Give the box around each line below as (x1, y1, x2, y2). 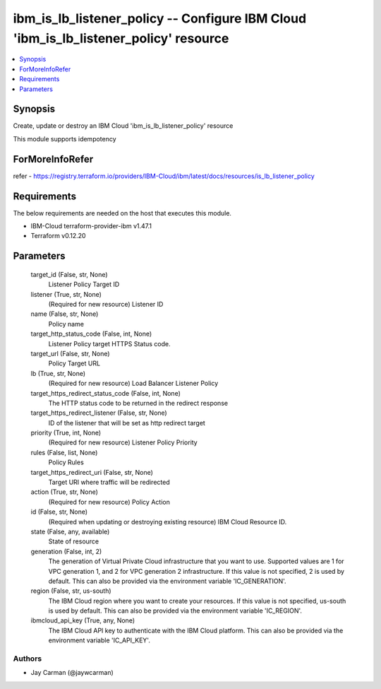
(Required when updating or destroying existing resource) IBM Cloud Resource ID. (48, 517, 287, 526)
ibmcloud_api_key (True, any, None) (30, 616, 135, 625)
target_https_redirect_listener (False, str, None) (30, 408, 167, 417)
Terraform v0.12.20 (30, 232, 86, 240)
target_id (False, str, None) (30, 270, 109, 278)
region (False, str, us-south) (30, 587, 112, 595)
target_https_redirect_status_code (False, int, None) (30, 389, 181, 397)
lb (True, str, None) (30, 369, 86, 377)
